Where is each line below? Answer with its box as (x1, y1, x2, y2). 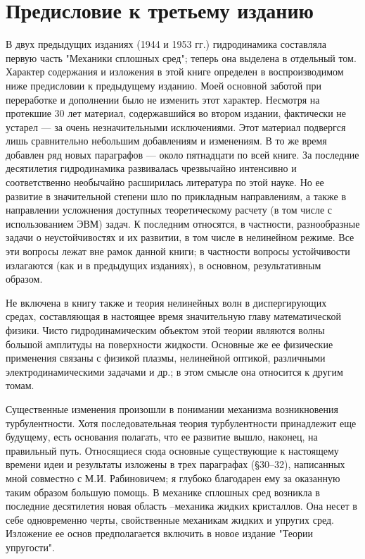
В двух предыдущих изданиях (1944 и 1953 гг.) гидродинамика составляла (6, 37, 327, 51)
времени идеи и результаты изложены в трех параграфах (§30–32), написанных (6, 457, 345, 472)
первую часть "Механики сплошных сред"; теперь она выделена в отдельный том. (6, 50, 357, 65)
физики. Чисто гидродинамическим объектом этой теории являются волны (6, 323, 325, 337)
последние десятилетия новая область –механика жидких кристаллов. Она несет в (6, 498, 357, 513)
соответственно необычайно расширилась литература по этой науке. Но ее (6, 175, 324, 190)
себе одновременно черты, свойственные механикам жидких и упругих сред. (6, 512, 334, 527)
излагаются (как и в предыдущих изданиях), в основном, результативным (6, 257, 321, 272)
